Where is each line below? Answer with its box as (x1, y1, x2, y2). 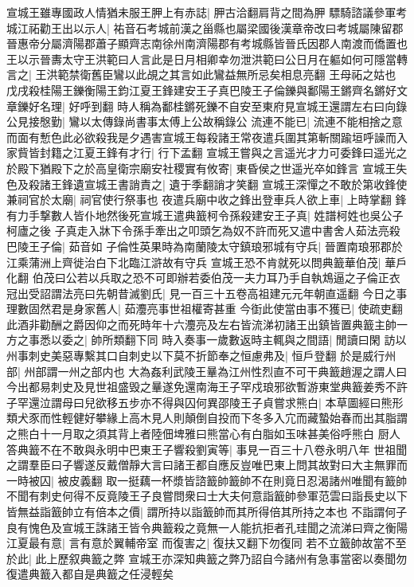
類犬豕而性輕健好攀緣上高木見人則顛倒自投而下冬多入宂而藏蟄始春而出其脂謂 (6, 409, 408, 426)
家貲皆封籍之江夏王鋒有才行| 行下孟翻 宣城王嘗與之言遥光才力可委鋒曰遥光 (6, 144, 396, 161)
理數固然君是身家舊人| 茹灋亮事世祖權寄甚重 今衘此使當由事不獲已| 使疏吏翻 (6, 300, 403, 317)
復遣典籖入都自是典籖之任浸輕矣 (6, 565, 174, 582)
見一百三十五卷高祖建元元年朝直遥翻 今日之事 (169, 284, 408, 301)
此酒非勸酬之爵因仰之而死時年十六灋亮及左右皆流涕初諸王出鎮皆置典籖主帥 (6, 315, 396, 332)
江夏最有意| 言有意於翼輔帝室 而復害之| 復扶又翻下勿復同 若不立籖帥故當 (6, 534, 385, 551)
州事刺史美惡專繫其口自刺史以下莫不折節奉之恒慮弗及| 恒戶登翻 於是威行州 (6, 347, 396, 364)
